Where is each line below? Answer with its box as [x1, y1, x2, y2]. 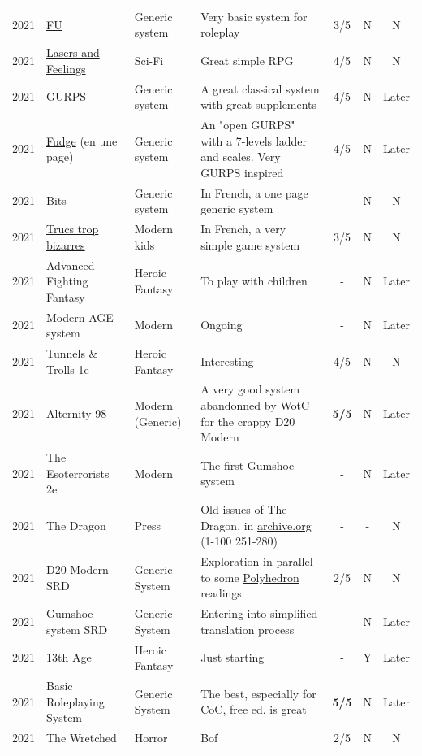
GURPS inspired [200, 163, 284, 180]
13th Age [46, 649, 92, 666]
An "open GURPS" [200, 116, 295, 133]
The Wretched [46, 729, 117, 746]
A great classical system [200, 80, 320, 97]
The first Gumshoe [200, 456, 295, 473]
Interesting [200, 352, 254, 369]
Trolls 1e [46, 360, 89, 377]
